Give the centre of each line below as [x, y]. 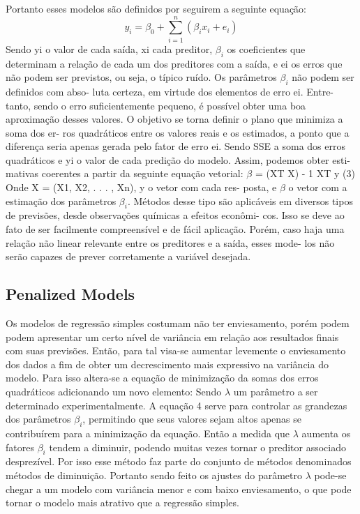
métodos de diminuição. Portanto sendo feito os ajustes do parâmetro [154, 475]
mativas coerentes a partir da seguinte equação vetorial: [125, 173]
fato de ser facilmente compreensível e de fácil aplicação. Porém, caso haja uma [175, 229]
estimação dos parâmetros [61, 201]
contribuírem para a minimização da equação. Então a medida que [148, 433]
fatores [20, 447]
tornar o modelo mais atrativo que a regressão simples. [122, 502]
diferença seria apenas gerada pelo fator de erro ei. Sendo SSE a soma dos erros [175, 146]
